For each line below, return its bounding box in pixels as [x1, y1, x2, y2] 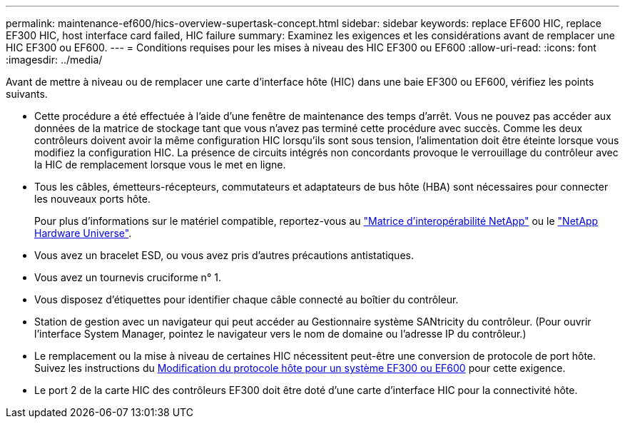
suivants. [6, 88, 48, 100]
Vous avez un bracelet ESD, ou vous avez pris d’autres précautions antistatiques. [34, 249, 414, 261]
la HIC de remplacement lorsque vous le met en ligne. [34, 158, 286, 171]
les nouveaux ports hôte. [34, 193, 151, 205]
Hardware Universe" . [34, 227, 132, 239]
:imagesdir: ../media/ [6, 54, 103, 66]
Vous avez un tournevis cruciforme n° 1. [34, 271, 221, 283]
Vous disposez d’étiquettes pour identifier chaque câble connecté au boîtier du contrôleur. [34, 293, 459, 306]
